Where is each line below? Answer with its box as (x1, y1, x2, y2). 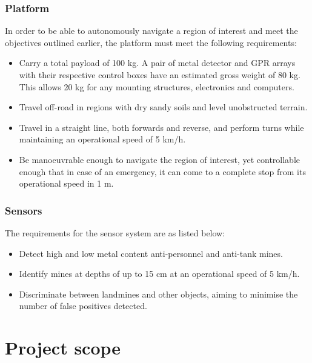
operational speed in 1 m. (19, 177, 114, 190)
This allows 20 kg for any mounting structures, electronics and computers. (19, 80, 294, 93)
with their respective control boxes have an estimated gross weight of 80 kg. (19, 68, 300, 81)
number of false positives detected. (19, 299, 147, 312)
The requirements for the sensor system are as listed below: (5, 226, 225, 239)
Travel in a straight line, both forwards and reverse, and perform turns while (19, 121, 304, 133)
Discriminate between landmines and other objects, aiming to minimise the (19, 287, 298, 300)
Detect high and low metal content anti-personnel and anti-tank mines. (19, 247, 283, 259)
